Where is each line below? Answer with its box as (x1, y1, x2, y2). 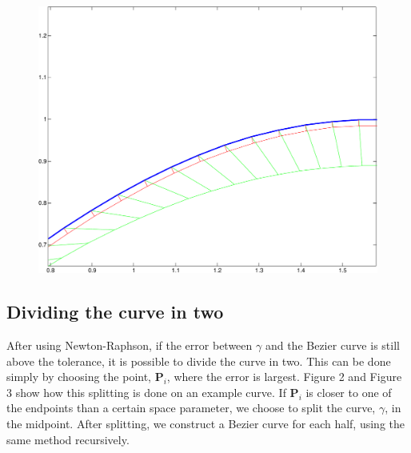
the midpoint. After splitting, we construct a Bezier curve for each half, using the (6, 415, 405, 432)
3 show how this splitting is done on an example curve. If (6, 383, 286, 400)
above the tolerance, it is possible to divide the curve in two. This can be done (6, 352, 391, 369)
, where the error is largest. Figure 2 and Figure (166, 368, 402, 385)
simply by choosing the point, (6, 368, 152, 385)
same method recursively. (6, 431, 130, 447)
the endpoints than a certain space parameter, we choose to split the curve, (6, 399, 376, 416)
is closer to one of (305, 383, 392, 400)
